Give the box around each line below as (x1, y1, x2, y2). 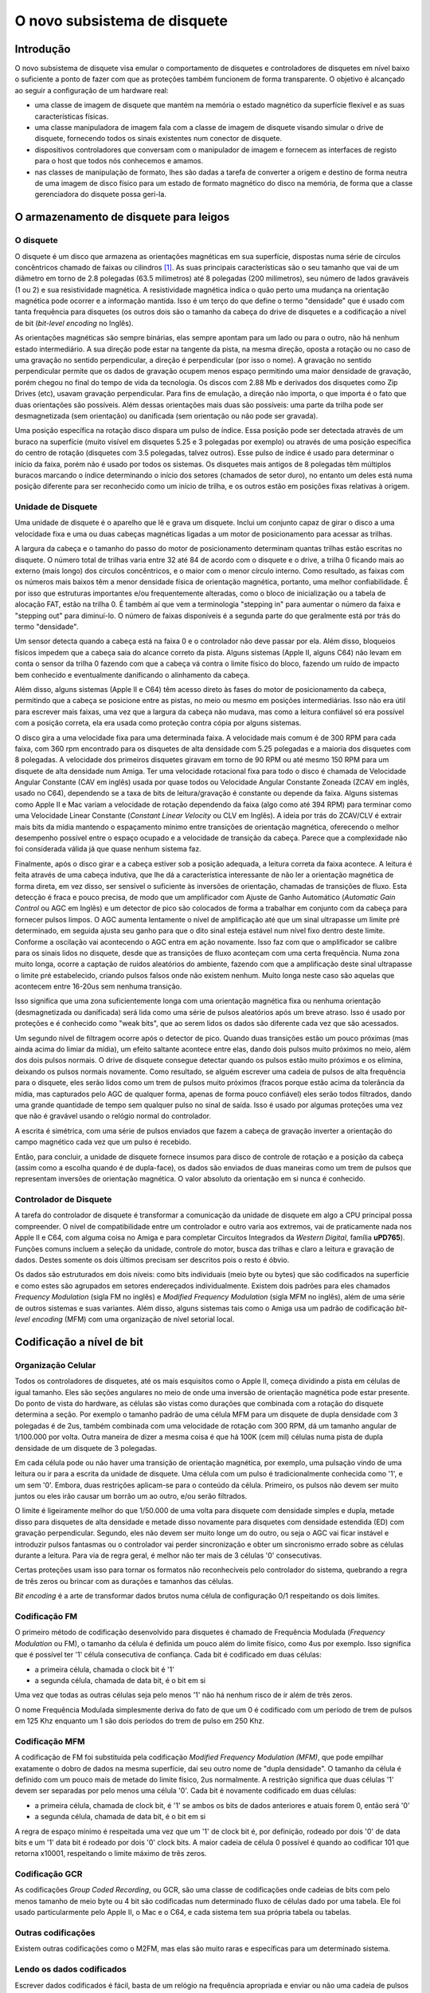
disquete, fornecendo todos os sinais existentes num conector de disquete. (34, 134, 283, 143)
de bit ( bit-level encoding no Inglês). (14, 318, 135, 328)
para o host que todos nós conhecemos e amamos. (34, 156, 204, 166)
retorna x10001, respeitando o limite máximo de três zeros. (14, 1849, 207, 1858)
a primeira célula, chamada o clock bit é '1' (34, 1665, 175, 1674)
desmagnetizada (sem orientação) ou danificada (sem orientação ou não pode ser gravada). (14, 411, 319, 420)
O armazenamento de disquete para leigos (14, 210, 230, 224)
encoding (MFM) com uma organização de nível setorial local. (32, 1315, 235, 1323)
